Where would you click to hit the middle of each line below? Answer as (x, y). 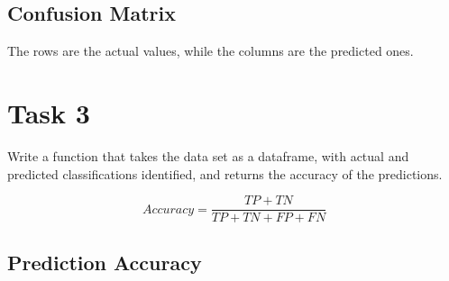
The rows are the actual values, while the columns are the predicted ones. (211, 51)
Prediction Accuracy (105, 262)
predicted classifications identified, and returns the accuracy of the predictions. (225, 173)
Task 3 (49, 112)
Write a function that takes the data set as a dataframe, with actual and (208, 155)
